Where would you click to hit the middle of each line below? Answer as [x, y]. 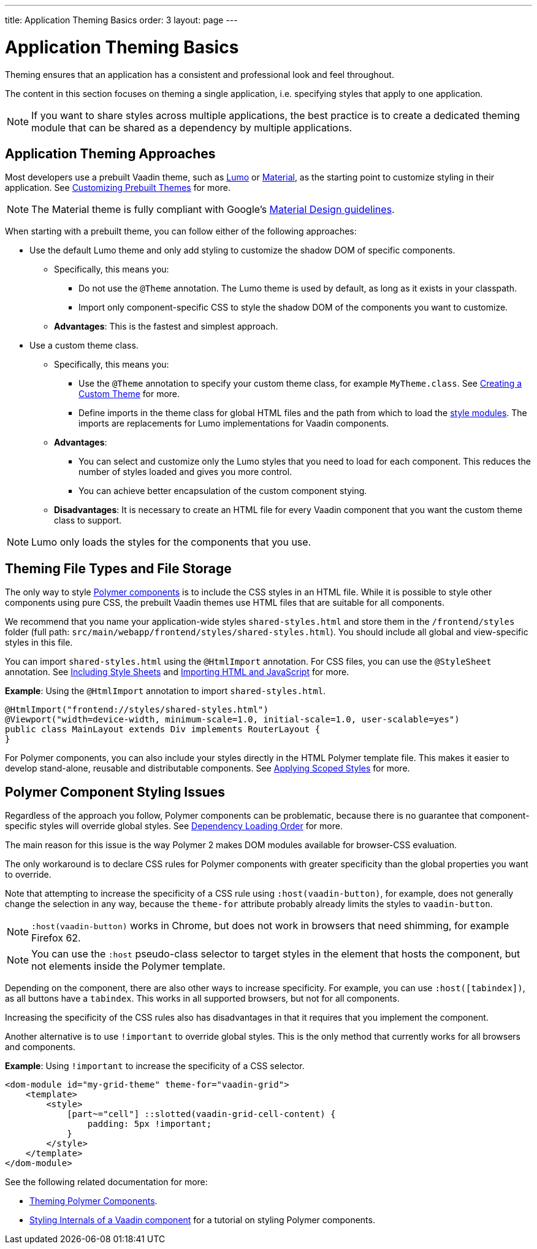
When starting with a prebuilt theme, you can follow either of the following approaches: [181, 231]
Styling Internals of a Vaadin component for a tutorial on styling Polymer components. [202, 1220]
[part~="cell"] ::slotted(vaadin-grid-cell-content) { [201, 1114]
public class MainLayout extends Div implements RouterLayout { [163, 729]
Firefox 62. [56, 938]
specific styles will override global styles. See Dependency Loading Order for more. [174, 826]
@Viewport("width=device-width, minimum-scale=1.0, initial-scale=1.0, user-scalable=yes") [232, 720]
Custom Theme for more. [129, 394]
